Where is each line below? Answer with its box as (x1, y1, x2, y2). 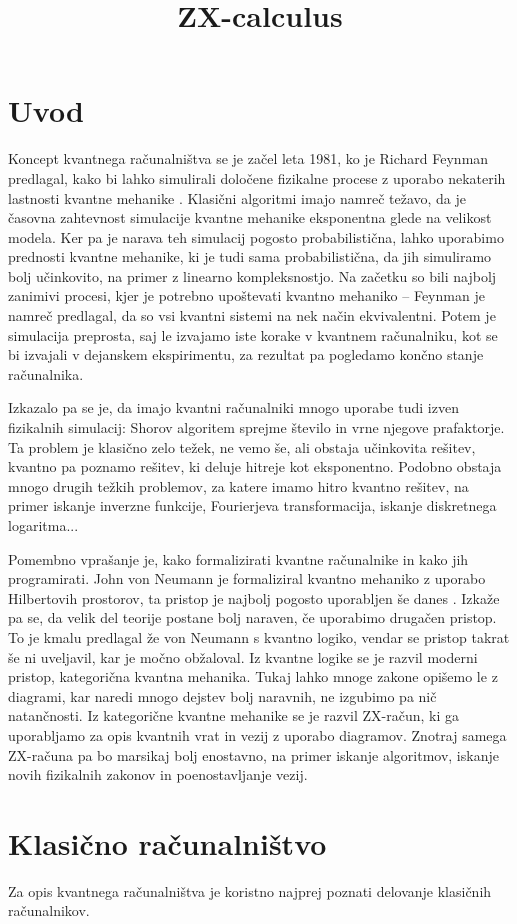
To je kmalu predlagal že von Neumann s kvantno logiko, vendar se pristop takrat (8, 626, 510, 647)
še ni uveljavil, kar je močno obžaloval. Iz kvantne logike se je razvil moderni (8, 646, 478, 667)
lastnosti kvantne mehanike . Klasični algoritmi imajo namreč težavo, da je (8, 187, 467, 208)
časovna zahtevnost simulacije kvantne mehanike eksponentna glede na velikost (8, 207, 492, 228)
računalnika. (8, 363, 84, 384)
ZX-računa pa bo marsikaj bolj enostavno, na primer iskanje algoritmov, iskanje (8, 744, 499, 765)
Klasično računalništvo (8, 822, 327, 863)
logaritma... (8, 515, 79, 535)
